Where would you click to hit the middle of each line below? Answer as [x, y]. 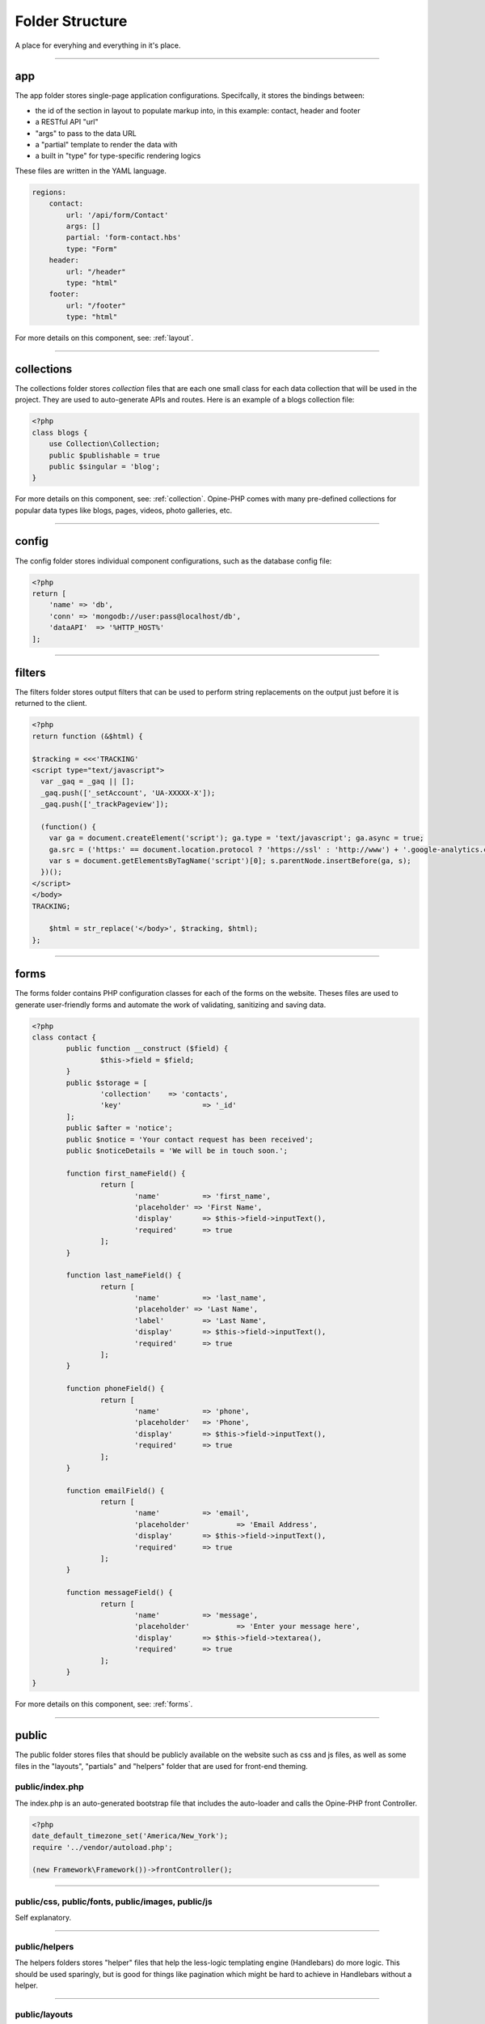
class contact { [64, 1038]
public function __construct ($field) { [147, 1049]
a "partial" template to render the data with [106, 145]
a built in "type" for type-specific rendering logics [118, 156]
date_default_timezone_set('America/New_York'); [130, 1836]
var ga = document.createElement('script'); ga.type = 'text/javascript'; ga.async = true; [236, 838]
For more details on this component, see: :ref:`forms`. [104, 1704]
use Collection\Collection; [105, 444]
